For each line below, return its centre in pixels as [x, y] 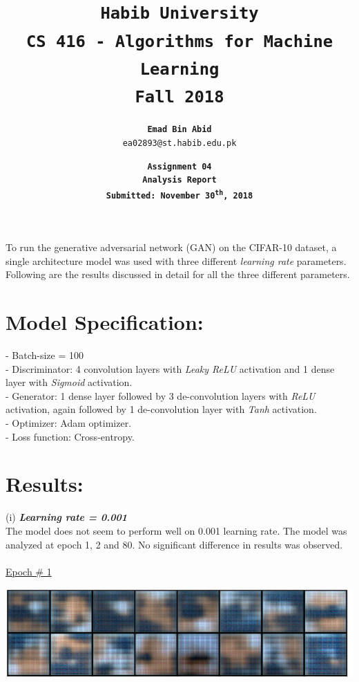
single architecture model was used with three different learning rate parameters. [176, 260]
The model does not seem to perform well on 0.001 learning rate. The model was [176, 530]
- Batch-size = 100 [45, 355]
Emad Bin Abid [179, 130]
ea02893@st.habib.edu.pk [179, 143]
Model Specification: [105, 322]
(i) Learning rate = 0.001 [67, 517]
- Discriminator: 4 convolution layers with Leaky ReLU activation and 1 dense [170, 368]
